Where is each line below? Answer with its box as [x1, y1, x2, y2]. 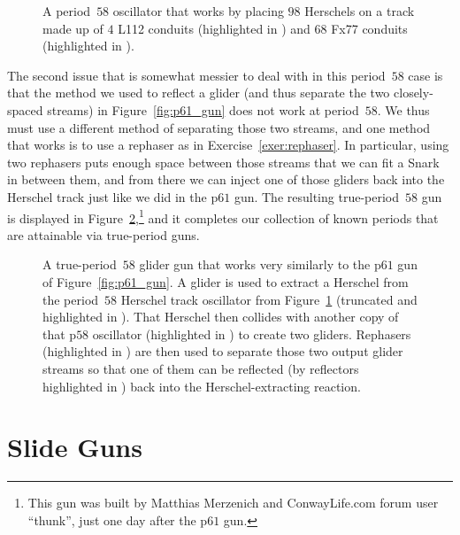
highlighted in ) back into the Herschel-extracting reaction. [42, 376, 361, 395]
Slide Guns [7, 429, 142, 465]
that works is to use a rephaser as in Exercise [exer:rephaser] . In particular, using [7, 136, 449, 154]
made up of [42, 19, 103, 37]
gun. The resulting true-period [234, 187, 399, 205]
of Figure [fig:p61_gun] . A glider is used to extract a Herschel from [42, 272, 409, 291]
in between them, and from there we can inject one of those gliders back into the [7, 170, 445, 189]
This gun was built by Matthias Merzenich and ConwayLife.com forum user [27, 493, 439, 512]
